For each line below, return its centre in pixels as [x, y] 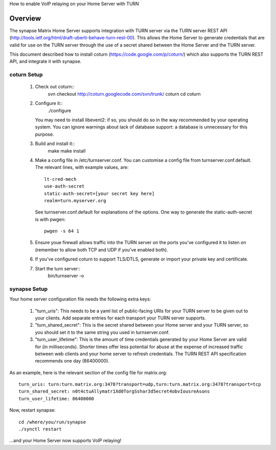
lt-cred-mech [60, 179]
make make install [67, 151]
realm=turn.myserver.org [75, 200]
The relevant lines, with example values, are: [82, 167]
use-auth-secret [64, 186]
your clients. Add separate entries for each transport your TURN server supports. [121, 318]
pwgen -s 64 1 [62, 231]
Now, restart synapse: [32, 410]
